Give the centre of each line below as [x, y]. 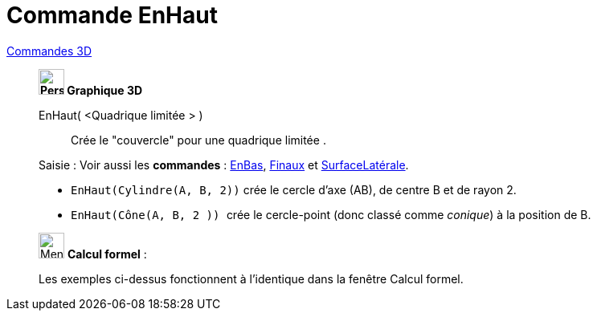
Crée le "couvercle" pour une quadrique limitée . [198, 140]
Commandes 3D [49, 51]
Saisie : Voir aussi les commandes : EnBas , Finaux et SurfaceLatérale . [224, 165]
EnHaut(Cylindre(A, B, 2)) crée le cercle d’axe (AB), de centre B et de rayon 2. [294, 189]
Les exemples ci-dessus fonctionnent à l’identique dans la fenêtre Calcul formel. [251, 278]
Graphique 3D [105, 90]
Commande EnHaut [112, 15]
